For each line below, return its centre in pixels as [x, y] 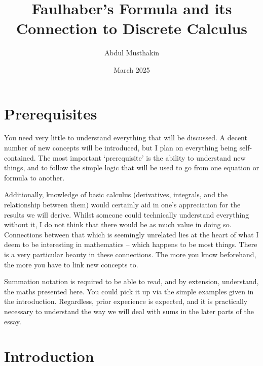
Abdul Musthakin [132, 53]
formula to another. [34, 177]
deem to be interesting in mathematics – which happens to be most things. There [131, 244]
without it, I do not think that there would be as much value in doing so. [118, 224]
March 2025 [132, 69]
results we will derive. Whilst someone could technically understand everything [127, 214]
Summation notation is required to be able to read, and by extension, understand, [131, 281]
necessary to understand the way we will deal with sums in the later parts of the [129, 311]
